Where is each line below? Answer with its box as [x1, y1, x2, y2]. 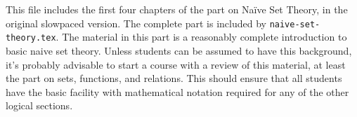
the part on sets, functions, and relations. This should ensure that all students [6, 71, 342, 85]
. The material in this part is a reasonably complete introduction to [56, 29, 347, 44]
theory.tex [6, 33, 56, 43]
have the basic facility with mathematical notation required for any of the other [6, 84, 349, 99]
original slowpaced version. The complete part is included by [6, 15, 266, 30]
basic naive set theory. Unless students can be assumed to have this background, [6, 43, 352, 57]
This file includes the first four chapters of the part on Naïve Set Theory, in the [6, 2, 348, 16]
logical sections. [6, 98, 73, 113]
